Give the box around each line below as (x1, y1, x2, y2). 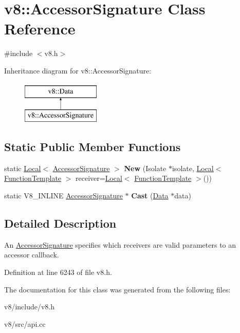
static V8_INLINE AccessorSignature (4, 190, 123, 201)
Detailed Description (4, 215, 117, 231)
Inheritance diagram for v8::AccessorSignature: (4, 65, 152, 76)
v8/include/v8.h (4, 301, 55, 312)
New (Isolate (124, 162, 167, 173)
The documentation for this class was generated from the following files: (4, 284, 231, 294)
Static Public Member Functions (4, 139, 181, 155)
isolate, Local (172, 162, 214, 173)
